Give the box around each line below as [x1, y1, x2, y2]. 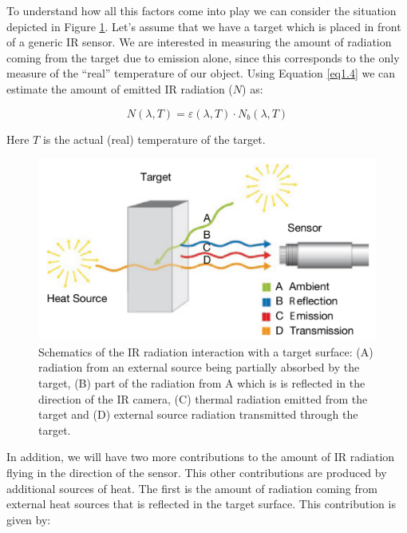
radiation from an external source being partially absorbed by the [38, 359, 360, 376]
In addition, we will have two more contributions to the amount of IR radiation [6, 448, 395, 465]
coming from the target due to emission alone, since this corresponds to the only [6, 49, 400, 66]
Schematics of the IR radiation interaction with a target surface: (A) [38, 343, 373, 360]
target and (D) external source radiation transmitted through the [38, 406, 358, 423]
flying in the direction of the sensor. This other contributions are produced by [6, 464, 387, 481]
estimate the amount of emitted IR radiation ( [6, 80, 233, 97]
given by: [6, 511, 51, 527]
